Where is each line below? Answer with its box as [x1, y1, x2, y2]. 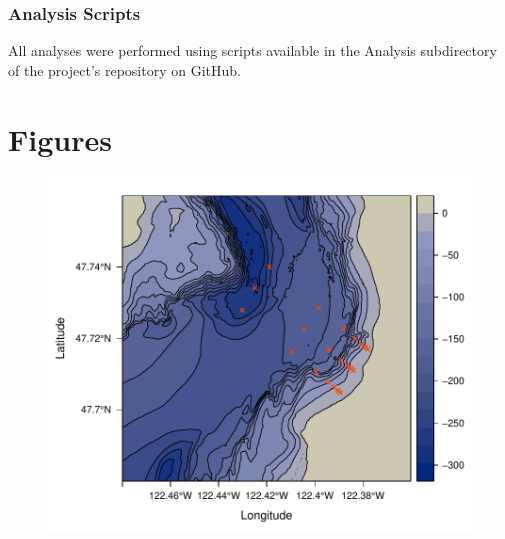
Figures [8, 118, 112, 159]
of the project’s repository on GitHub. [8, 59, 241, 80]
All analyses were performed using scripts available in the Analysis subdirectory [8, 40, 497, 61]
